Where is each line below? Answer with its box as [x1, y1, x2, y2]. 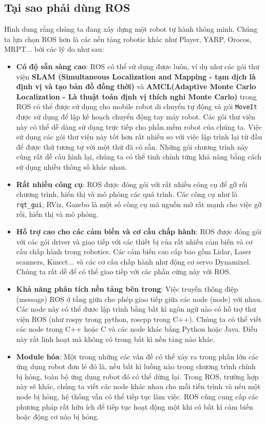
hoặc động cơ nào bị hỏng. [16, 411, 99, 422]
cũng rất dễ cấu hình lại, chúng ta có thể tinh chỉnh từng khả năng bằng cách [16, 151, 262, 162]
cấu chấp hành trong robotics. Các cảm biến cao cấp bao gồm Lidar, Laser [16, 246, 252, 257]
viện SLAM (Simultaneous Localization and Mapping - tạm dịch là [16, 71, 256, 82]
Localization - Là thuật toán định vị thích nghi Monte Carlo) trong [16, 91, 257, 102]
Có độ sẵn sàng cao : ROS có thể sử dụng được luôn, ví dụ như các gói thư [16, 60, 259, 71]
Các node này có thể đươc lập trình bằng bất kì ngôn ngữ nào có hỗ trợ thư [16, 303, 256, 314]
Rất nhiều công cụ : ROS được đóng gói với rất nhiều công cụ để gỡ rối [16, 178, 248, 189]
